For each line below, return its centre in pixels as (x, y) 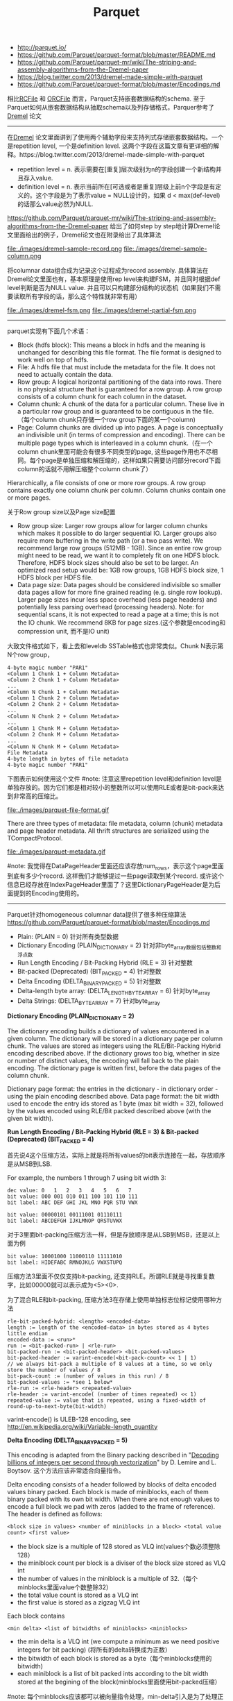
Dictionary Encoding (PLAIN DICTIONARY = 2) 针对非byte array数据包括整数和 (119, 946)
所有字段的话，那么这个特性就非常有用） (83, 296)
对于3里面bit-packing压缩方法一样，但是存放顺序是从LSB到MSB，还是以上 (114, 1234)
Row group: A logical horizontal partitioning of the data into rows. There (119, 382)
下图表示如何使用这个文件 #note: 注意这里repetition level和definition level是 (114, 779)
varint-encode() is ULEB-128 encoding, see (69, 1419)
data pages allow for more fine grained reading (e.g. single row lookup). (120, 592)
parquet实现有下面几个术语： (49, 331)
